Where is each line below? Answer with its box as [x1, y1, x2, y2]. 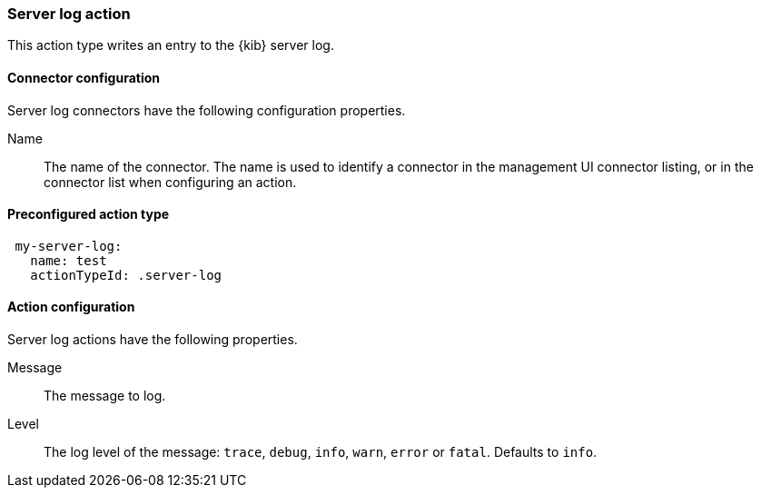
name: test [30, 252, 107, 268]
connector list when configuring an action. [44, 173, 297, 190]
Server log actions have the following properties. [7, 332, 298, 348]
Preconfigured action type [7, 206, 170, 223]
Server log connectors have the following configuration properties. [7, 102, 406, 118]
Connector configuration [7, 69, 160, 85]
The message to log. [44, 388, 166, 404]
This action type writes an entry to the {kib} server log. [7, 37, 334, 54]
